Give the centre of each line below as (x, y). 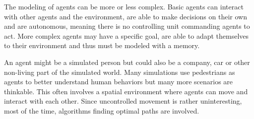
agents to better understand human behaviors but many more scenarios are (119, 82)
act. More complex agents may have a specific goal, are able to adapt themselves (127, 35)
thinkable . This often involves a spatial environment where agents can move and (126, 91)
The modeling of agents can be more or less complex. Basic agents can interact (124, 6)
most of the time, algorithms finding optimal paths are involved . (102, 110)
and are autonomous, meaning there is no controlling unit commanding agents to (127, 26)
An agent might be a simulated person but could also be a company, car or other (127, 62)
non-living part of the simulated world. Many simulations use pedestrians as (120, 72)
